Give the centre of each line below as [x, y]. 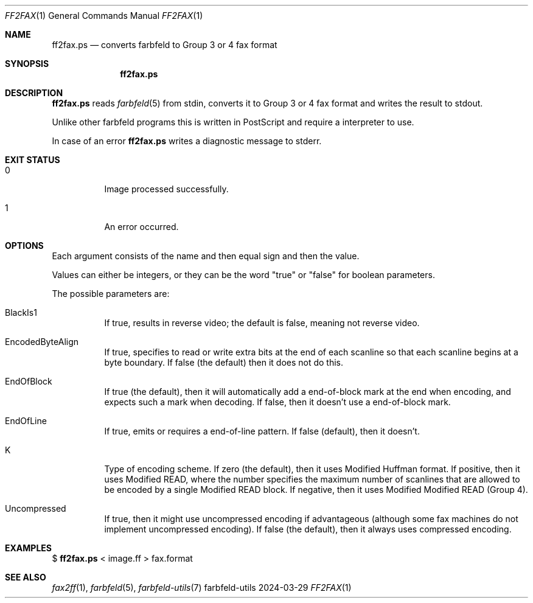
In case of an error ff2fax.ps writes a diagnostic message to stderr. [187, 141]
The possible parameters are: [111, 294]
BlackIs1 [21, 312]
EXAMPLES [28, 548]
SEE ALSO [26, 577]
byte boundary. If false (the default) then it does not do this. [224, 362]
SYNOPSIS [27, 64]
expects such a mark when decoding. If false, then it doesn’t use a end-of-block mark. [277, 402]
